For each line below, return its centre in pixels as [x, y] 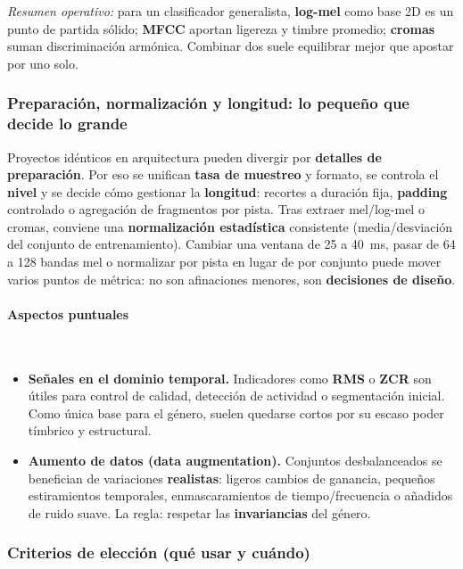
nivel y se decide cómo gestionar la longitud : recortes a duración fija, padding [227, 191]
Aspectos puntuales [68, 313]
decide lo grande [67, 124]
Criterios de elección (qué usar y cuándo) [159, 553]
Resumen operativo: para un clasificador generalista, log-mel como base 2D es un [231, 11]
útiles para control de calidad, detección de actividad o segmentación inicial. [236, 396]
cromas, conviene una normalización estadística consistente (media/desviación [230, 226]
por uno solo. [43, 63]
